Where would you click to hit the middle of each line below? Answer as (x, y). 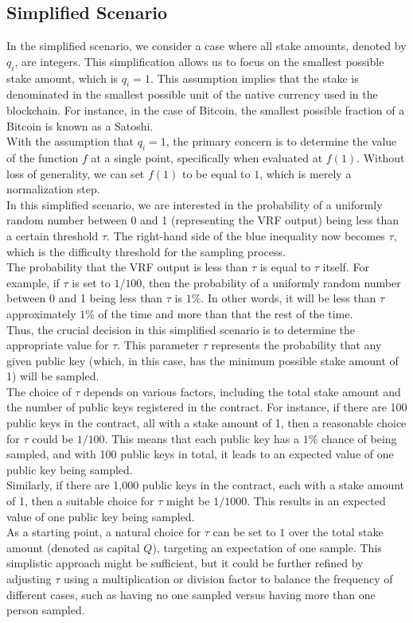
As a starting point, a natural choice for (104, 532)
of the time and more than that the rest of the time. (226, 313)
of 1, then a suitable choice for (80, 501)
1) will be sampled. (53, 376)
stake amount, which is (62, 78)
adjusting (29, 578)
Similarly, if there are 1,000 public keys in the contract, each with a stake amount (206, 485)
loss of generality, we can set (76, 173)
